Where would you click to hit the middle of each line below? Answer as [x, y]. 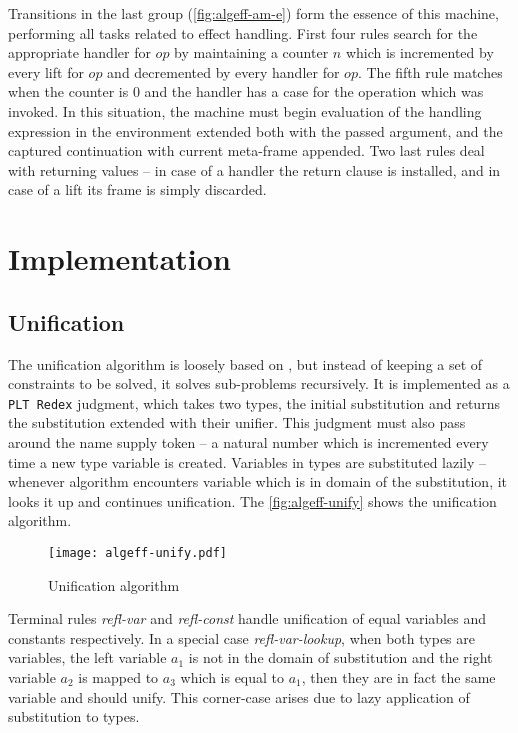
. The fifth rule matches [430, 71]
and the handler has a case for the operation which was [314, 91]
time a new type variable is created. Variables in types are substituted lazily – [247, 461]
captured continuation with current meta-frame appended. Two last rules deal [246, 150]
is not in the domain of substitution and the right [340, 657]
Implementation [119, 258]
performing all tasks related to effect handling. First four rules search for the [243, 32]
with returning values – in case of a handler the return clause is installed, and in [254, 169]
